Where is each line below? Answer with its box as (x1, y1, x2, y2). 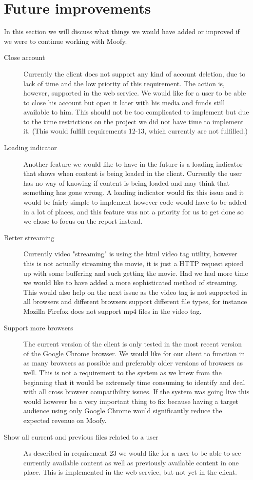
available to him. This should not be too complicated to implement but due (23, 107, 249, 117)
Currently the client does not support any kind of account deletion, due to (23, 68, 246, 78)
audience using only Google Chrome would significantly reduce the (23, 405, 222, 416)
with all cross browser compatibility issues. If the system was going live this (23, 386, 250, 397)
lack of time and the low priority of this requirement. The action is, (23, 78, 225, 88)
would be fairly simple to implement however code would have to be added (23, 197, 247, 207)
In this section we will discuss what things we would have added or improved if (4, 26, 240, 37)
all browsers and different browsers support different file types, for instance (23, 296, 247, 307)
